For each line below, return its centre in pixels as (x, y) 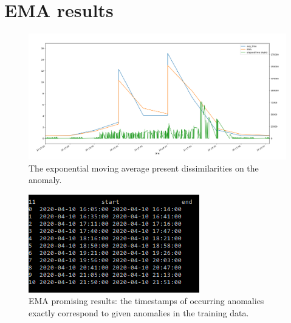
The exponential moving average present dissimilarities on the (144, 168)
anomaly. (45, 180)
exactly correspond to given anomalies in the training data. (139, 312)
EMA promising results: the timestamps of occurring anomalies (146, 301)
